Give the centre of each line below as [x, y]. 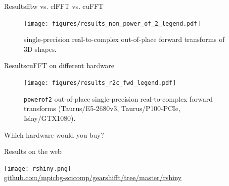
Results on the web [33, 151]
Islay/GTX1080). [50, 118]
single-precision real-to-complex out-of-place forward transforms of [124, 39]
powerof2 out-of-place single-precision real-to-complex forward [118, 98]
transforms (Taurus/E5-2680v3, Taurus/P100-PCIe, [102, 108]
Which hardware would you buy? [54, 134]
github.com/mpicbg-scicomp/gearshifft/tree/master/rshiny [93, 177]
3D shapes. [40, 49]
